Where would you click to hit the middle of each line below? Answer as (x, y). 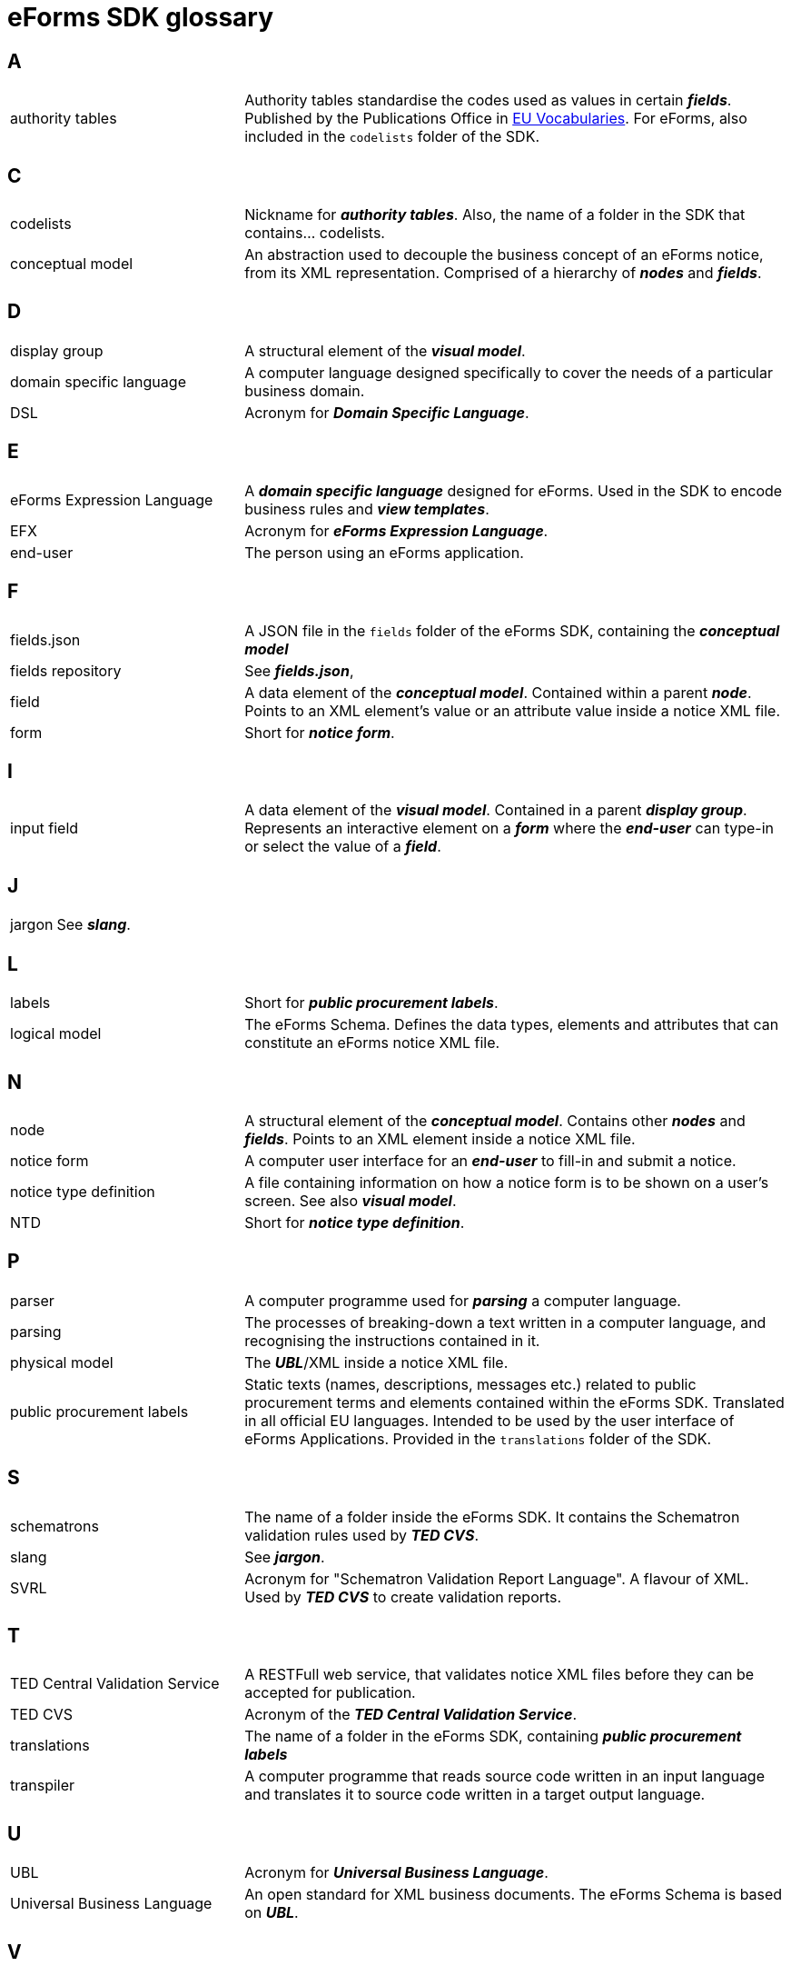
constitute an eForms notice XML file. (372, 1043)
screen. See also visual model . (351, 1200)
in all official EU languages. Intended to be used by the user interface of (489, 1420)
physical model (62, 1362)
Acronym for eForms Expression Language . (396, 530)
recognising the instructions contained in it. (392, 1340)
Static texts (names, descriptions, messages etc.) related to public (470, 1384)
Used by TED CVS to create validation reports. (403, 1597)
